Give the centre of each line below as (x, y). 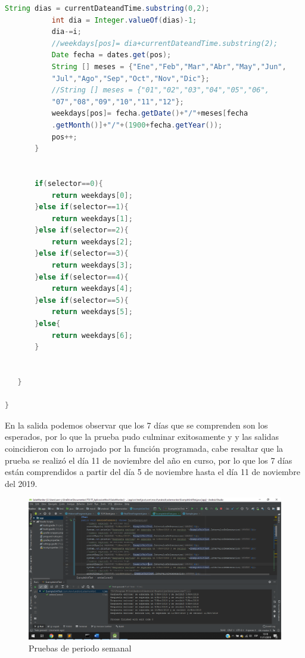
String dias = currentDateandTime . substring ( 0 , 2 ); (107, 8)
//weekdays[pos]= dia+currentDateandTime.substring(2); (165, 43)
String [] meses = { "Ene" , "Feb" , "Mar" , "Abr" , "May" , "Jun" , (169, 66)
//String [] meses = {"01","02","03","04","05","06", (160, 90)
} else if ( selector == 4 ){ (82, 277)
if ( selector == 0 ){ (69, 183)
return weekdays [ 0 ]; (92, 195)
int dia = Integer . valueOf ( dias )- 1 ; (124, 20)
